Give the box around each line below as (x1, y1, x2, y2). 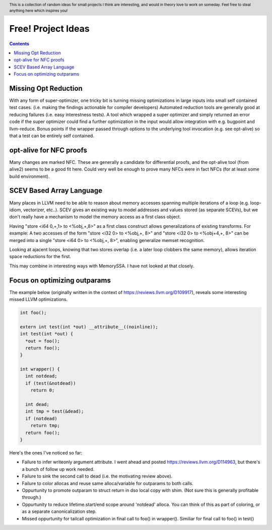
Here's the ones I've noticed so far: (9, 449, 83, 456)
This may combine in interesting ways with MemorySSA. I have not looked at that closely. (9, 263, 194, 269)
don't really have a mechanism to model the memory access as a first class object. (9, 214, 181, 220)
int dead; (25, 401, 50, 407)
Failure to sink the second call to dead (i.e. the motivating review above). (22, 473, 173, 479)
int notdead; (25, 373, 57, 379)
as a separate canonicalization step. (22, 508, 97, 514)
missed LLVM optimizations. (9, 296, 68, 302)
